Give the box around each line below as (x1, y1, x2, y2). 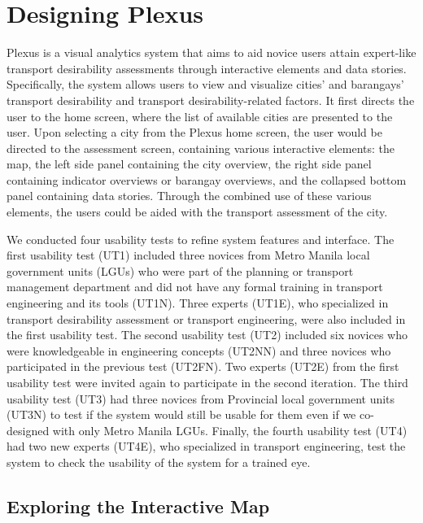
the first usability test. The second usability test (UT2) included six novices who (7, 326, 408, 343)
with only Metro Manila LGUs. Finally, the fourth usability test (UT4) (52, 421, 408, 438)
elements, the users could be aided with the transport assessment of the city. (7, 203, 388, 220)
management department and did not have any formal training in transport (7, 278, 383, 295)
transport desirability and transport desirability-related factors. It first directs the (7, 91, 415, 108)
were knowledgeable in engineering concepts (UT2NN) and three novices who (7, 342, 391, 359)
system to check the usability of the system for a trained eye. (7, 453, 311, 470)
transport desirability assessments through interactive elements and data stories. (7, 59, 407, 76)
